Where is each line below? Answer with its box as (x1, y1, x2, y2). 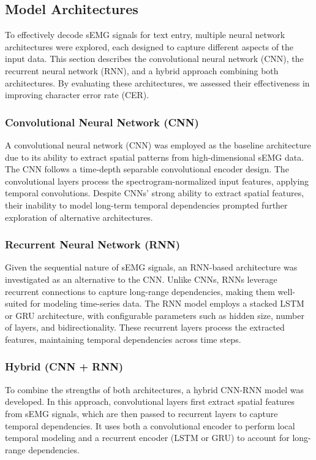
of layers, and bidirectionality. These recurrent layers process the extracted (5, 321, 285, 334)
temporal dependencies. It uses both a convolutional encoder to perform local (5, 419, 295, 432)
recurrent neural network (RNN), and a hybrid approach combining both (5, 64, 279, 77)
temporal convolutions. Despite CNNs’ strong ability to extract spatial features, (5, 186, 304, 199)
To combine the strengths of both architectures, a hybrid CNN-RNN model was (5, 383, 304, 396)
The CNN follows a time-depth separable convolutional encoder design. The (5, 163, 289, 175)
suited (5, 297, 28, 310)
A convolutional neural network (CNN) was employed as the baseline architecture (5, 138, 311, 151)
